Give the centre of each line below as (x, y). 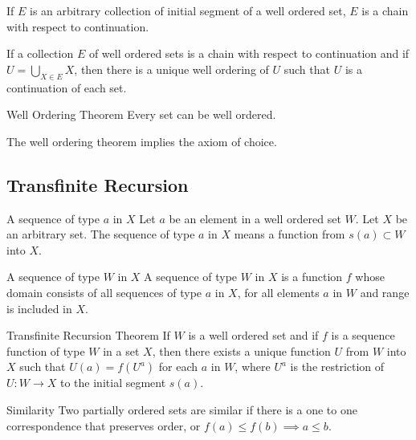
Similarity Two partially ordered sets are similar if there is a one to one (182, 409)
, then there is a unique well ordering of (171, 69)
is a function (312, 277)
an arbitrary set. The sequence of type (101, 234)
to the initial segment (113, 383)
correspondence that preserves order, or (104, 425)
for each (178, 367)
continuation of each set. (67, 87)
